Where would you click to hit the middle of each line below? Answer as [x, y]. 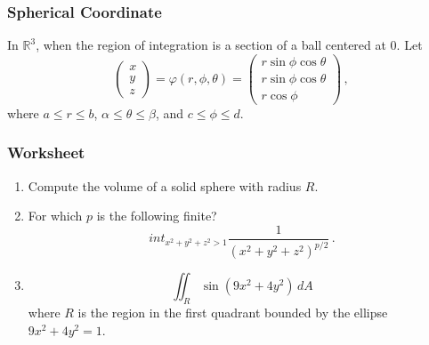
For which [55, 216]
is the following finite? [157, 216]
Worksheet [46, 152]
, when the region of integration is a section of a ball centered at [211, 45]
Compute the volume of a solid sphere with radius [165, 185]
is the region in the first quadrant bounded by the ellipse [233, 313]
